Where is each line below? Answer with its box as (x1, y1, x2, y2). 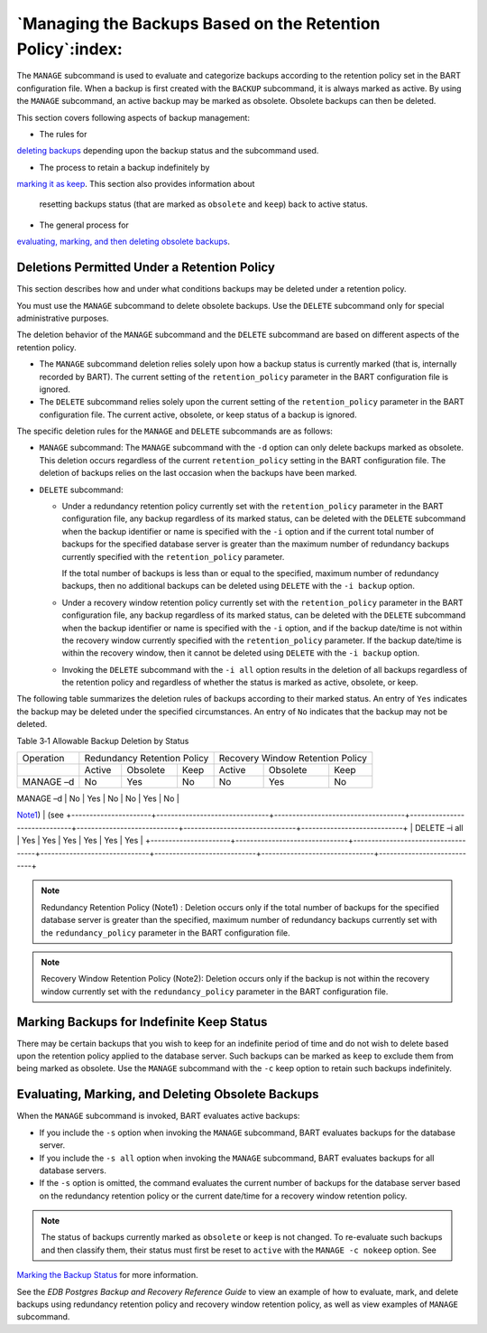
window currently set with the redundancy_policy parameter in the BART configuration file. (41, 985, 389, 997)
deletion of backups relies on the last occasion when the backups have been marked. (39, 468, 357, 479)
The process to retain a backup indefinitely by (39, 162, 210, 172)
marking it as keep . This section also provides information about (16, 179, 255, 190)
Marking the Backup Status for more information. (16, 1270, 198, 1281)
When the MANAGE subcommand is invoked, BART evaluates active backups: (16, 1111, 300, 1122)
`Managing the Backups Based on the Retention (16, 14, 381, 33)
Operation (22, 752, 65, 765)
